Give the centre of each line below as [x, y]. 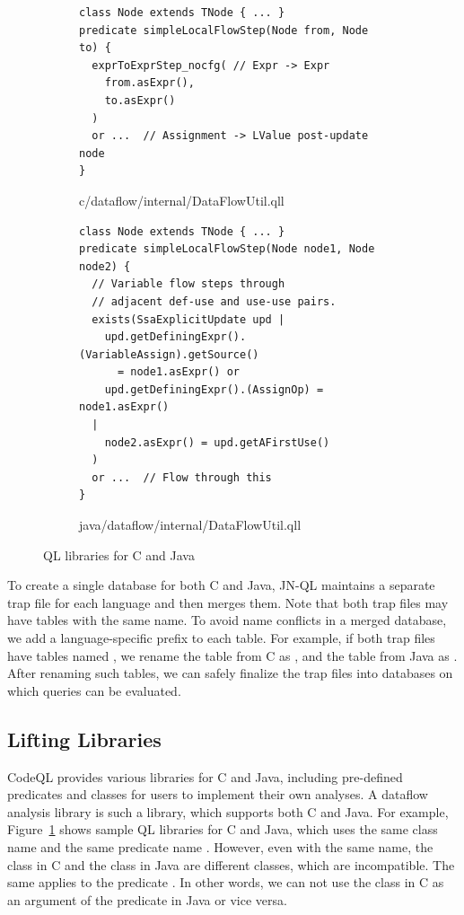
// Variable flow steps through [188, 284]
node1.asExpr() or [185, 372]
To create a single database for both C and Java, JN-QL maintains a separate [221, 585]
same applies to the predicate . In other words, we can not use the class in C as [226, 882]
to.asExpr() [140, 100]
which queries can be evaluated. [94, 690]
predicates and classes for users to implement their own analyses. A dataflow [218, 794]
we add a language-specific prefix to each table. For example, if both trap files [221, 638]
